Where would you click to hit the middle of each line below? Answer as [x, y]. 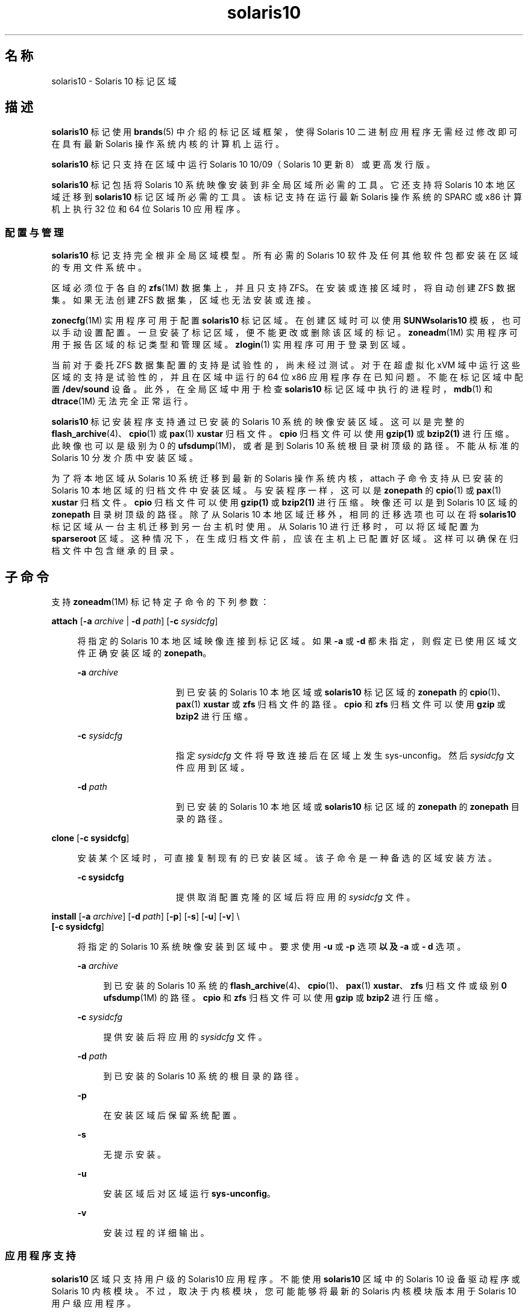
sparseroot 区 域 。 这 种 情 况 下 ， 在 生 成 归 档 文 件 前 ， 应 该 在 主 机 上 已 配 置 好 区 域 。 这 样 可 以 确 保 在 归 [285, 539]
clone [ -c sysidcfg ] [90, 838]
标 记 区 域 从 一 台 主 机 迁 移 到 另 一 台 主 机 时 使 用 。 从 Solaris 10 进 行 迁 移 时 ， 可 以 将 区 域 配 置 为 [265, 527]
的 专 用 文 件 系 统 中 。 [99, 268]
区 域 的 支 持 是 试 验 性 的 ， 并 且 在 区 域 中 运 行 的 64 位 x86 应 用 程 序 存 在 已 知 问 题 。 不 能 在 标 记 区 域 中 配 [287, 377]
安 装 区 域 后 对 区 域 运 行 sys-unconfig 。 [189, 1194]
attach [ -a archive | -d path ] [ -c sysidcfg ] [135, 621]
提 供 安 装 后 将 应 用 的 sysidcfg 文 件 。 [185, 1037]
